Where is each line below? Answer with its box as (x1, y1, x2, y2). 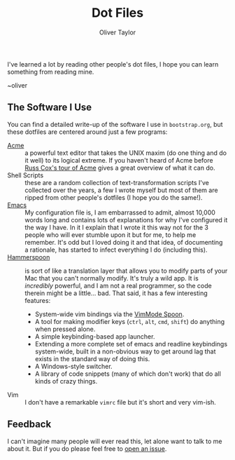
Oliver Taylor (99, 28, 136, 36)
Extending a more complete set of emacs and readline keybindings (34, 339, 228, 348)
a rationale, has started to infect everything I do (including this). (24, 245, 208, 254)
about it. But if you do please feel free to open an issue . (7, 444, 167, 453)
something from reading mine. (7, 67, 94, 76)
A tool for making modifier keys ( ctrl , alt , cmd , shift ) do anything (34, 317, 225, 325)
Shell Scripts (7, 170, 44, 180)
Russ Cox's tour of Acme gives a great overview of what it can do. (24, 163, 215, 172)
